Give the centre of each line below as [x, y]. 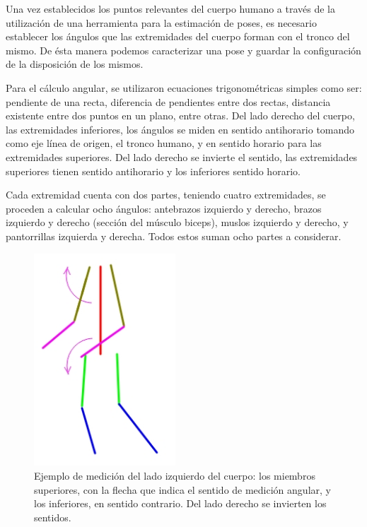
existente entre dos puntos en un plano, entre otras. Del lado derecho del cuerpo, [180, 116]
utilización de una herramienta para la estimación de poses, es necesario [161, 22]
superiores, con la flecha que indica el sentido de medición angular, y [182, 489]
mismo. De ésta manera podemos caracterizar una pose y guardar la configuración [183, 50]
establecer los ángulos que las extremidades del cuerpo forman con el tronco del [178, 36]
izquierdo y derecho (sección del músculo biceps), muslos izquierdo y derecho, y [177, 222]
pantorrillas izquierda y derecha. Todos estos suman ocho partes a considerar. [174, 236]
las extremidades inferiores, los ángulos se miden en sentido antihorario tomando [180, 129]
